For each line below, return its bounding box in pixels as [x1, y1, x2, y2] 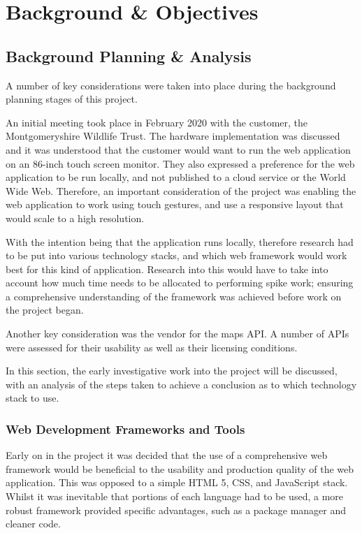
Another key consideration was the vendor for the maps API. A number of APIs [6, 326, 349, 341]
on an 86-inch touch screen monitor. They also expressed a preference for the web [6, 156, 355, 170]
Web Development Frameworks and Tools [6, 420, 245, 437]
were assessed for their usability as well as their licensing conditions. [6, 339, 298, 354]
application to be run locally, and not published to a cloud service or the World [6, 170, 346, 184]
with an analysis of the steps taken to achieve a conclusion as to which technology [6, 377, 357, 391]
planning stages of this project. [6, 92, 138, 106]
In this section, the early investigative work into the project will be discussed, [6, 363, 338, 378]
